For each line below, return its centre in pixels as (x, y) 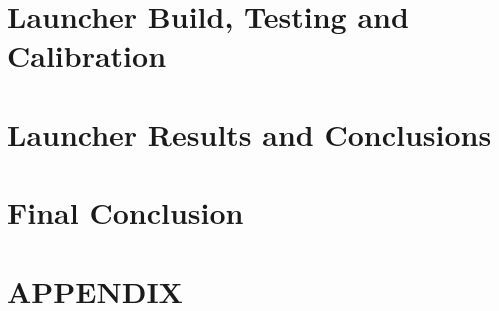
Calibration (87, 55)
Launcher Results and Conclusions (249, 133)
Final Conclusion (125, 212)
